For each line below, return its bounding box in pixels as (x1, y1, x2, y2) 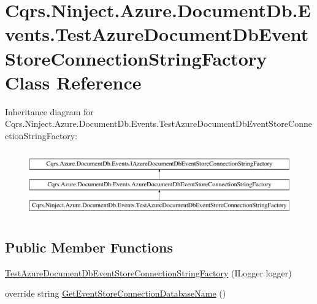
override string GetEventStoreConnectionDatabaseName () (5, 287, 226, 300)
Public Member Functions (5, 237, 173, 256)
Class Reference (5, 69, 142, 94)
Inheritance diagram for (5, 105, 94, 118)
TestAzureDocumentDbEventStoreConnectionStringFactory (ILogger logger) (5, 266, 292, 279)
